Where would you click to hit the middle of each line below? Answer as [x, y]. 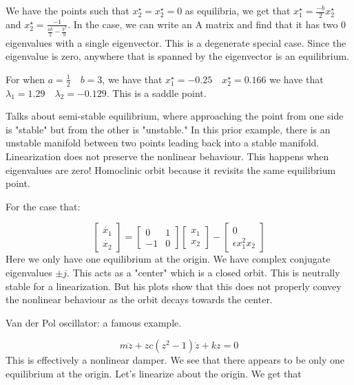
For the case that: [43, 206]
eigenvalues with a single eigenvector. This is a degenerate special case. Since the [176, 42]
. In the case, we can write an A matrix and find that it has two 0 [207, 24]
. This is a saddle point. [156, 92]
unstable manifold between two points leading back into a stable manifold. [163, 143]
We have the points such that [67, 10]
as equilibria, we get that [238, 10]
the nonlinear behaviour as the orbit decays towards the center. [139, 299]
